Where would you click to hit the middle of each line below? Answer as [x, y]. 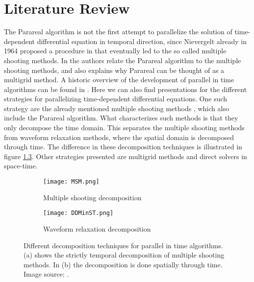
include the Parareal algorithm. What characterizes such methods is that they [121, 118]
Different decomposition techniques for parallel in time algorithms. [123, 245]
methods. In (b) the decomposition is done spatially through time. [123, 264]
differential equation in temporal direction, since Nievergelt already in [142, 41]
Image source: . [46, 274]
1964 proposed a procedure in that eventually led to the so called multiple [115, 51]
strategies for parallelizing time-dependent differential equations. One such [116, 99]
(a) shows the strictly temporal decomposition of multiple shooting [124, 255]
